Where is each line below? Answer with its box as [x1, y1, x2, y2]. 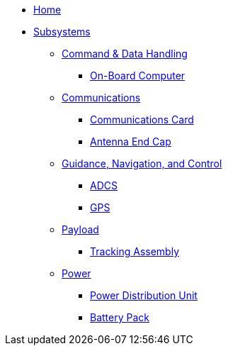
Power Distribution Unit [90, 289, 198, 301]
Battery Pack [90, 311, 149, 323]
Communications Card [90, 113, 194, 126]
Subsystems [33, 26, 91, 38]
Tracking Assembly [90, 245, 180, 257]
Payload [62, 223, 99, 235]
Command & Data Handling [62, 48, 188, 60]
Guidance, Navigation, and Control [62, 157, 222, 169]
